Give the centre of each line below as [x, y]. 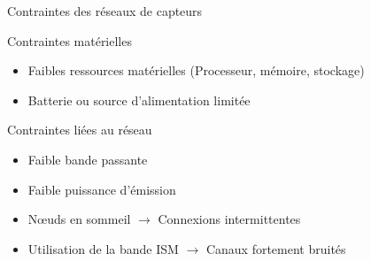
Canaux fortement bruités [276, 248]
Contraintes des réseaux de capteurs [105, 11]
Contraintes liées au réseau [80, 130]
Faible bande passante [88, 159]
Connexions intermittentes [229, 219]
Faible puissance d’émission [102, 189]
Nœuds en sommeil [79, 219]
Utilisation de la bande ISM [103, 248]
